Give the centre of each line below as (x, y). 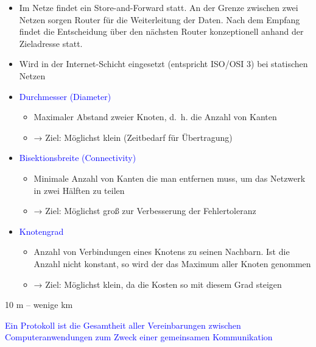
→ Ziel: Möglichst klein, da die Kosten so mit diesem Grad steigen (158, 284)
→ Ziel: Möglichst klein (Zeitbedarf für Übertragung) (133, 137)
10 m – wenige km (39, 305)
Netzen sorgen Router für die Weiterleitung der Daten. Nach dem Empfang (160, 19)
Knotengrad (41, 231)
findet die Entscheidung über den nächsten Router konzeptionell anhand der (161, 31)
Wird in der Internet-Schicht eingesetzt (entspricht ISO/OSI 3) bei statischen (163, 64)
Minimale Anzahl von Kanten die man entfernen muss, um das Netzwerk (170, 178)
